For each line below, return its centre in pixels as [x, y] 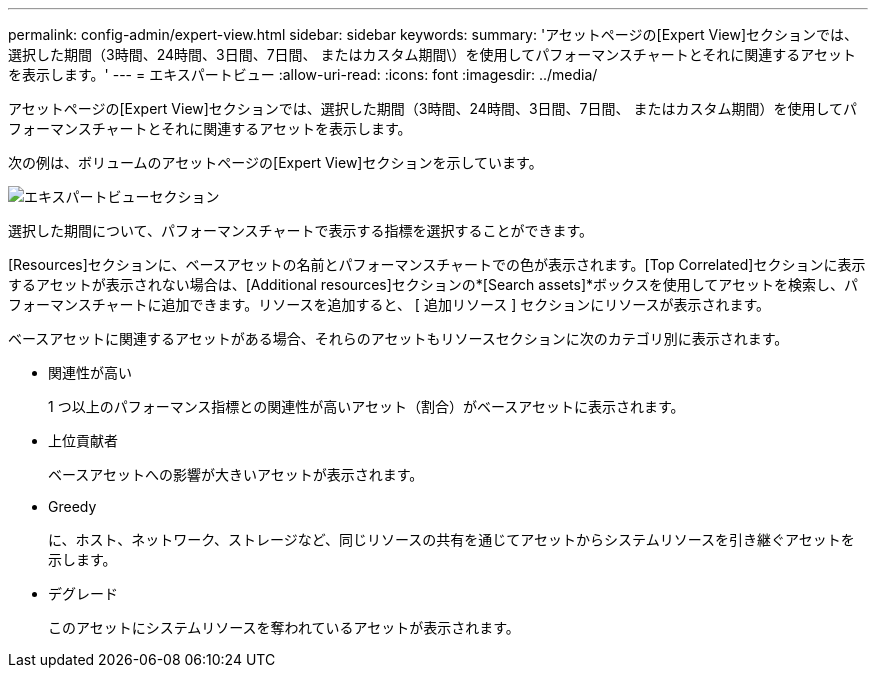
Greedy [72, 506]
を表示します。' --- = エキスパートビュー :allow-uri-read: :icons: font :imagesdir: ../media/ [303, 74]
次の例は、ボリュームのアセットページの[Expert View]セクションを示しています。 [275, 162]
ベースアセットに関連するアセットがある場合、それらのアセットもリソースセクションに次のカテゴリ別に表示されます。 [398, 338]
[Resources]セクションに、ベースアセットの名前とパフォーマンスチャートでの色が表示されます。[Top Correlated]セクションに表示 [437, 264]
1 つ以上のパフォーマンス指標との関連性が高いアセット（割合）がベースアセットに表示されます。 [366, 406]
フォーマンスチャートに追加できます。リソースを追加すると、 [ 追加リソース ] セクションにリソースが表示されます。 [389, 304]
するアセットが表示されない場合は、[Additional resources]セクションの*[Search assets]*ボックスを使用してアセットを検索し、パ [433, 284]
